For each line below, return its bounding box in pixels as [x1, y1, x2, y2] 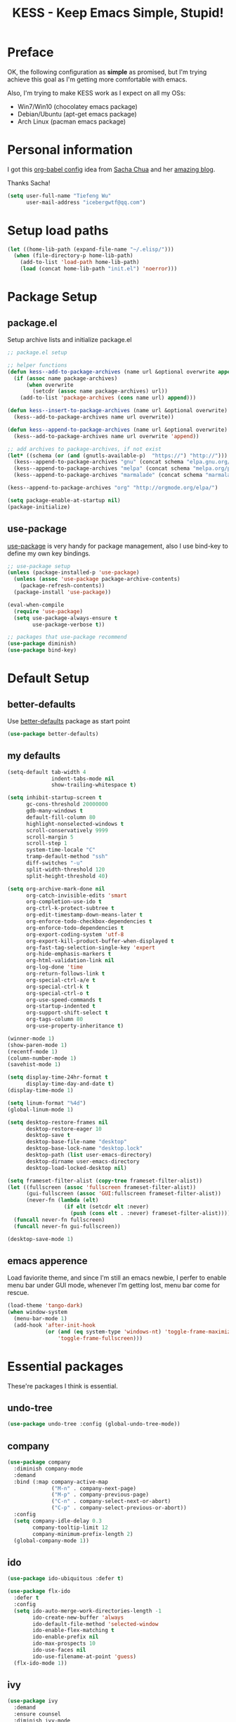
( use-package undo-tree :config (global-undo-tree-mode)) [7, 1421, 181, 1428]
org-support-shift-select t [25, 1009, 109, 1016]
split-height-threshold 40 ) [25, 872, 109, 879]
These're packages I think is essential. [7, 1381, 118, 1390]
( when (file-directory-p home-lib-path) [13, 252, 133, 259]
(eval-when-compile [7, 601, 65, 608]
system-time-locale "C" [25, 846, 96, 854]
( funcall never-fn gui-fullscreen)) [13, 1223, 121, 1230]
